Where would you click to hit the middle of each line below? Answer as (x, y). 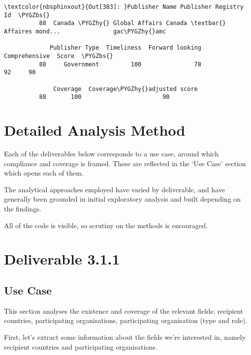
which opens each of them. (44, 173)
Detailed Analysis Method (95, 130)
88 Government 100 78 (120, 64)
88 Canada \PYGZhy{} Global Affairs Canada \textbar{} (133, 23)
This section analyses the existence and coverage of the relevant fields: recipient (124, 311)
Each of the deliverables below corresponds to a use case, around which (111, 153)
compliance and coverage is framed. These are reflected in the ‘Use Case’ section (125, 163)
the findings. (23, 208)
